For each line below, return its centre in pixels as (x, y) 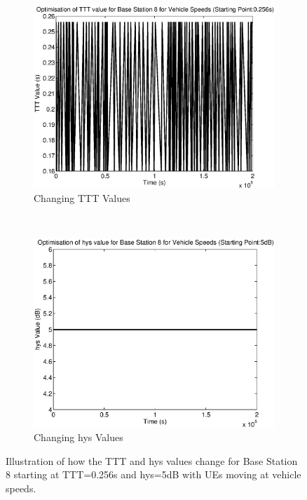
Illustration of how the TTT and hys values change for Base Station (152, 460)
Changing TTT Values (82, 197)
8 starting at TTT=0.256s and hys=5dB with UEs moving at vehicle (153, 474)
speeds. (21, 488)
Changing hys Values (79, 437)
